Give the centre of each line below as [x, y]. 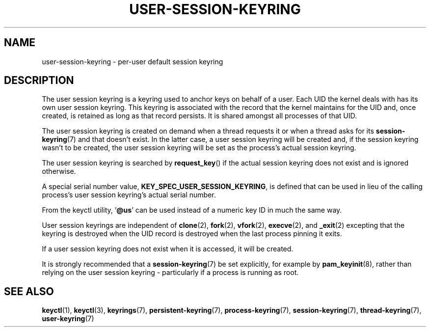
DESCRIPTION [39, 81]
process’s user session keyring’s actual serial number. [129, 195]
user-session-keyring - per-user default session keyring [133, 61]
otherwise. [59, 171]
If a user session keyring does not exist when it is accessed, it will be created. [168, 249]
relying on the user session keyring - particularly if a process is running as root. [170, 273]
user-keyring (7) [68, 319]
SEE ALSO [29, 291]
